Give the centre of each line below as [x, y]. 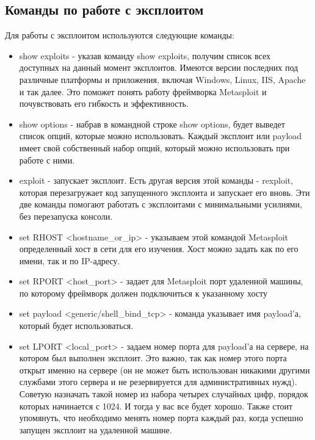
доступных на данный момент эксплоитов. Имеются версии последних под [159, 67]
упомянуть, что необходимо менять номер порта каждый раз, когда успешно [161, 418]
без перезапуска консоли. [66, 216]
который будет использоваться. [76, 326]
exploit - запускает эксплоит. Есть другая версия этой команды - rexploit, [156, 180]
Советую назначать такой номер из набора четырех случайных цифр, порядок [164, 394]
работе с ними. [47, 160]
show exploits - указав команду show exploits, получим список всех [145, 55]
